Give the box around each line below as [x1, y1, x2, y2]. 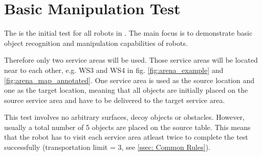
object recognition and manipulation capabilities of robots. [4, 37, 188, 48]
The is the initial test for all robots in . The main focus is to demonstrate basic [4, 28, 253, 38]
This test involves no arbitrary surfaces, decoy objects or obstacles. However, [4, 112, 245, 122]
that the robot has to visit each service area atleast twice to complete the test [4, 132, 248, 142]
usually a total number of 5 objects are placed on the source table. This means [4, 121, 251, 132]
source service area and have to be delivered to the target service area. [4, 94, 225, 105]
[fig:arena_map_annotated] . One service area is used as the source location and [4, 74, 254, 85]
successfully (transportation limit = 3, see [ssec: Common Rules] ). [4, 142, 210, 152]
